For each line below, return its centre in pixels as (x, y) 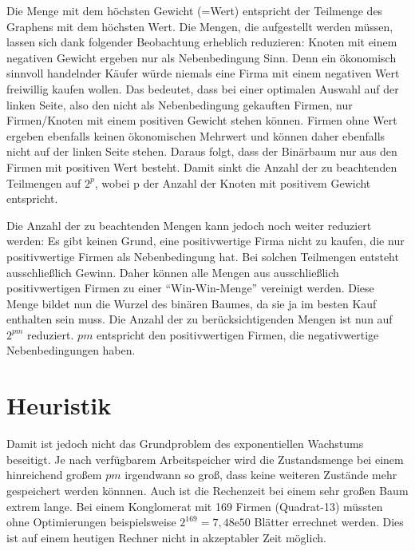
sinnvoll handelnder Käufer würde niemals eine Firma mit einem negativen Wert (203, 73)
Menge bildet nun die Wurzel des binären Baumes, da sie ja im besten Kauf (192, 303)
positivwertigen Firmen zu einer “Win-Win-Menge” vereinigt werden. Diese (190, 288)
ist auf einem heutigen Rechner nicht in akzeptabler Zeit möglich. (166, 537)
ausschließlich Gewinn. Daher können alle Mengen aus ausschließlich (173, 272)
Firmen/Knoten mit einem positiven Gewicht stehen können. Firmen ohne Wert (202, 120)
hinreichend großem (54, 475)
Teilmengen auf (44, 182)
